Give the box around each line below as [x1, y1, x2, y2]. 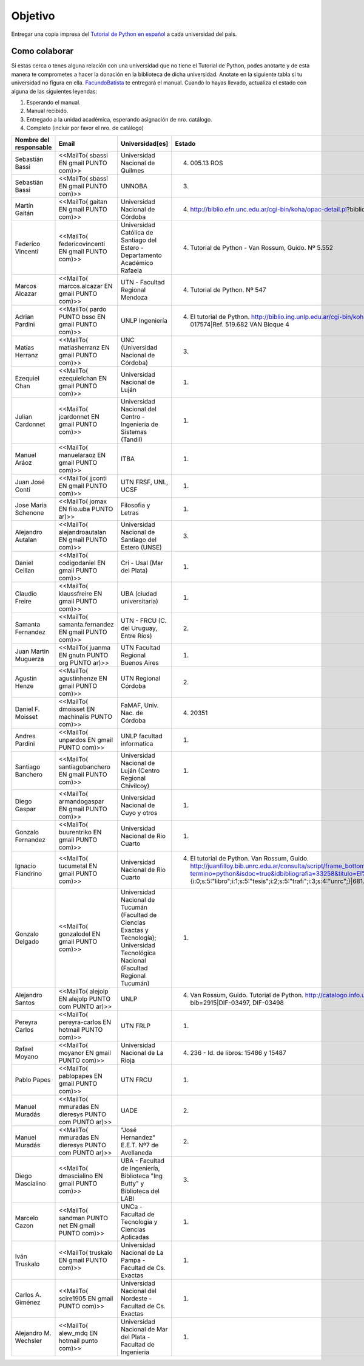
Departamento [120, 251, 162, 259]
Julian [15, 412, 33, 420]
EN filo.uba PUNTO [58, 504, 113, 513]
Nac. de [120, 709, 144, 717]
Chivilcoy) [120, 781, 150, 790]
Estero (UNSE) [120, 543, 162, 551]
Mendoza [120, 293, 148, 301]
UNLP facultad [120, 732, 163, 740]
